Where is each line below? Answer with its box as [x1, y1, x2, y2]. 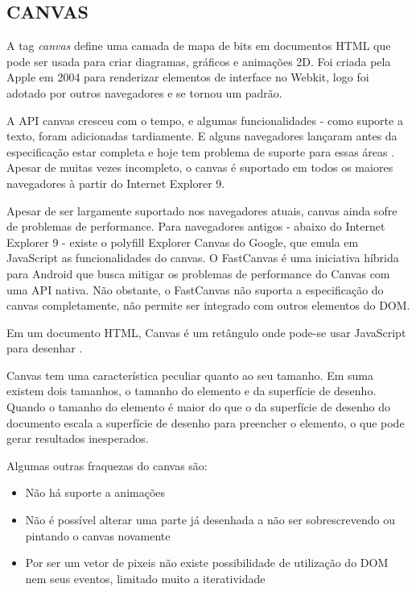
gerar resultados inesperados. [6, 430, 149, 447]
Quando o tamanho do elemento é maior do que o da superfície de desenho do [6, 398, 390, 415]
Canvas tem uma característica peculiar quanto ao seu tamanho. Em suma [6, 366, 373, 383]
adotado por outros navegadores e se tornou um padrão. [6, 84, 282, 101]
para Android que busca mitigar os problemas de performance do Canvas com [6, 265, 390, 281]
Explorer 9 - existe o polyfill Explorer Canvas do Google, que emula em [6, 233, 359, 250]
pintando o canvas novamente [25, 527, 171, 544]
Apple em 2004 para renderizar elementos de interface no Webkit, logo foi [6, 69, 369, 85]
